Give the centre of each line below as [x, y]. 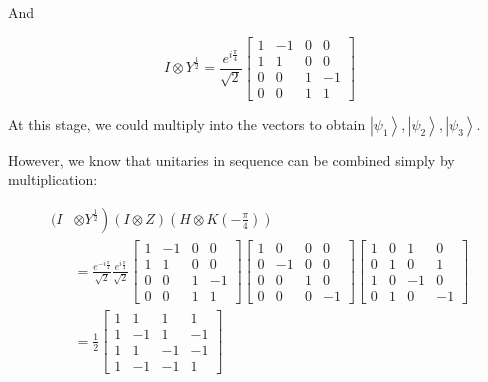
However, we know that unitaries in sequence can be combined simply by [231, 159]
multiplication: [53, 179]
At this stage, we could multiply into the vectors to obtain [187, 123]
